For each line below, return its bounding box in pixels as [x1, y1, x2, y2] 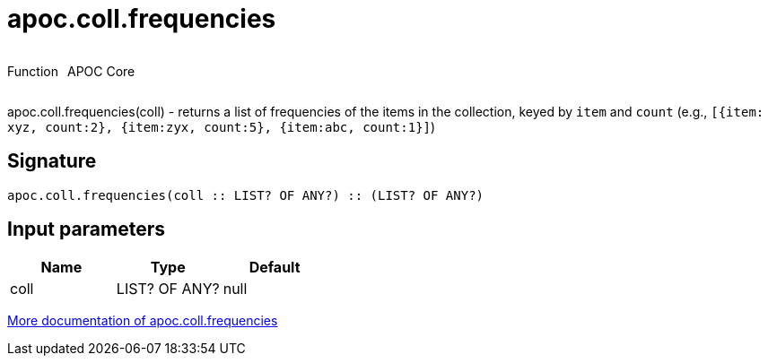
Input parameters [7, 218, 166, 241]
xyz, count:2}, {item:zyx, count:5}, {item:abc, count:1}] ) [7, 118, 436, 134]
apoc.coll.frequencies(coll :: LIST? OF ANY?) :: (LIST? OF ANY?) [7, 187, 484, 203]
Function [7, 63, 58, 79]
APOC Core [66, 63, 135, 79]
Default [249, 258, 301, 277]
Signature [7, 150, 97, 173]
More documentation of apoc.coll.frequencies [7, 313, 278, 329]
